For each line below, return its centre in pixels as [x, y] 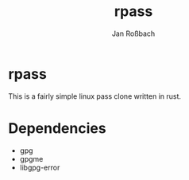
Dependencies [57, 128]
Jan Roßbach [133, 33]
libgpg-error [40, 167]
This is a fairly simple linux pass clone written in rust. [94, 96]
